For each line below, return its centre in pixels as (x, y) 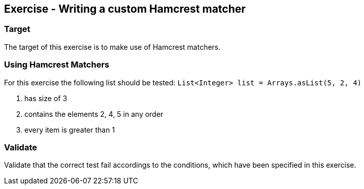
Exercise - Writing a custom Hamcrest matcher (125, 9)
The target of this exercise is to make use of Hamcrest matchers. (112, 47)
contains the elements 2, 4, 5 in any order (94, 114)
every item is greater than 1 (70, 130)
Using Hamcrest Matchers (57, 65)
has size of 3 (46, 98)
